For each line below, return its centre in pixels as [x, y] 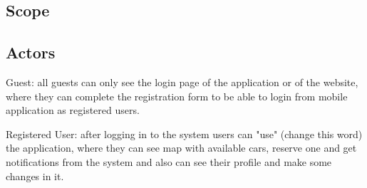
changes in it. [35, 176]
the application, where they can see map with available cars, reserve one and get [181, 148]
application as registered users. [73, 110]
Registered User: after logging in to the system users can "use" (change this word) [184, 134]
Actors [31, 52]
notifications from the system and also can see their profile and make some [169, 161]
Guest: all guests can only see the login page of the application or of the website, [182, 82]
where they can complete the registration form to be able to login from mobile [177, 96]
